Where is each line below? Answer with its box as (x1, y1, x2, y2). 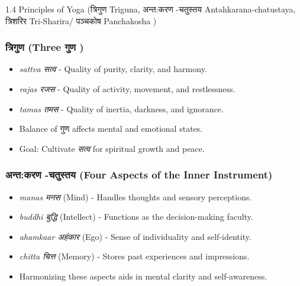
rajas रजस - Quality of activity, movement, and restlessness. (19, 82, 236, 95)
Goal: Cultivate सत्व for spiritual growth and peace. (19, 142, 205, 154)
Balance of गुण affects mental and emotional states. (19, 122, 203, 135)
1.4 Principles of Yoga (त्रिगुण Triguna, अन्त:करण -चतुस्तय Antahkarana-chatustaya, (5, 2, 296, 15)
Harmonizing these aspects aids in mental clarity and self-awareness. (19, 269, 267, 282)
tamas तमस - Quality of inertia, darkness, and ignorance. (19, 102, 224, 115)
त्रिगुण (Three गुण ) (5, 40, 84, 54)
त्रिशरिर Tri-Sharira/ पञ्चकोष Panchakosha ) (5, 14, 157, 27)
